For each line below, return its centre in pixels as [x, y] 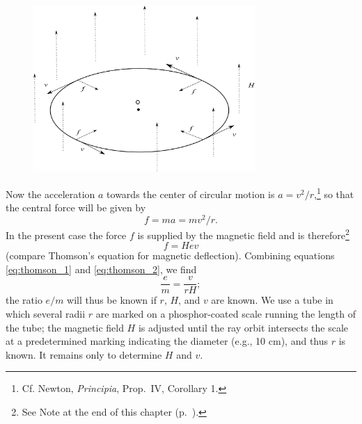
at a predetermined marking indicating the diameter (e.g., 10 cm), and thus [167, 341]
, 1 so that [334, 193]
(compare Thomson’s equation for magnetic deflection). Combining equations [170, 255]
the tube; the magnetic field [65, 327]
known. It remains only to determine [84, 354]
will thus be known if [112, 300]
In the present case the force [66, 235]
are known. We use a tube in [272, 300]
